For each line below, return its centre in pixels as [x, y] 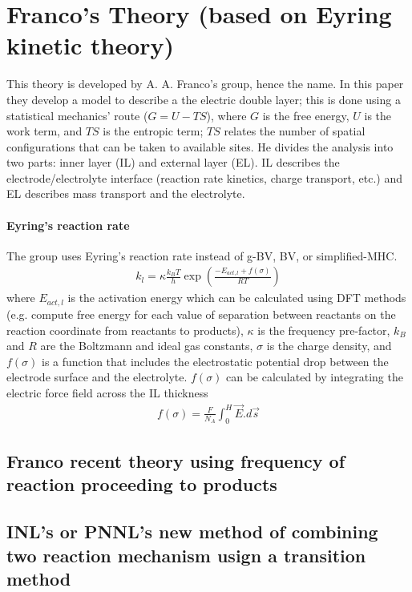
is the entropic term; [153, 131]
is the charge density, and [329, 346]
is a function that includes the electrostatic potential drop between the [215, 361]
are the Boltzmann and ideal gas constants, [147, 346]
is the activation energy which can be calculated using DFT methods [237, 298]
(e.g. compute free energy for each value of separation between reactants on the [201, 314]
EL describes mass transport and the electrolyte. [126, 193]
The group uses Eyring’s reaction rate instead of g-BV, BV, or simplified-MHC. [202, 255]
